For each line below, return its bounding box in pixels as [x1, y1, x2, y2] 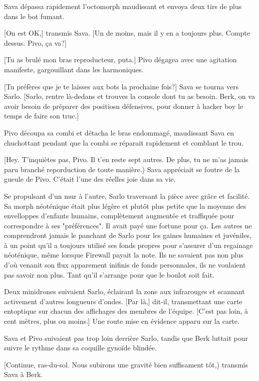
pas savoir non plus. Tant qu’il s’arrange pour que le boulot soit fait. [4, 269, 214, 280]
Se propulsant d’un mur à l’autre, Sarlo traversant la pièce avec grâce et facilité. [4, 190, 250, 201]
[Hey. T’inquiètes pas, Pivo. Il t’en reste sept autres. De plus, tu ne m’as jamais [4, 154, 248, 165]
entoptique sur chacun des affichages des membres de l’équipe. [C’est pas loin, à [4, 306, 248, 316]
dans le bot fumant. [4, 11, 65, 21]
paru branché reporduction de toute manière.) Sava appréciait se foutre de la [4, 164, 240, 174]
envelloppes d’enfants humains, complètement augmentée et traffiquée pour [4, 210, 234, 221]
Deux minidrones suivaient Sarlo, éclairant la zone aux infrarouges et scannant [4, 286, 245, 297]
